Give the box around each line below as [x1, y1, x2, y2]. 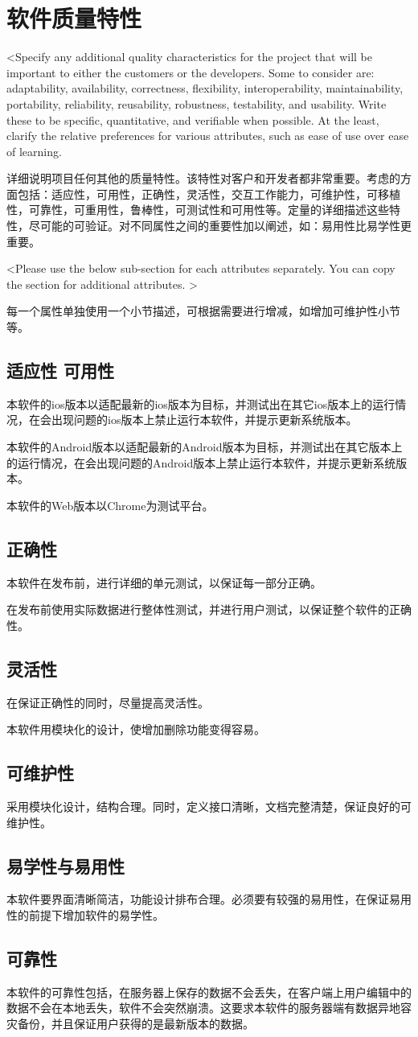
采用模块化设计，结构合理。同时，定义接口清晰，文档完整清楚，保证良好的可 [6, 797, 412, 814]
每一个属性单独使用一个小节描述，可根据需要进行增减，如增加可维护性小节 [6, 302, 400, 319]
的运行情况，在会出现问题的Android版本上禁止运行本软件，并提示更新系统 [6, 454, 396, 471]
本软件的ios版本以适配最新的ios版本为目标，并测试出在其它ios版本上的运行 [6, 395, 395, 412]
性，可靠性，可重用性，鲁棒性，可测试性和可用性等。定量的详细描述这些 [6, 201, 389, 218]
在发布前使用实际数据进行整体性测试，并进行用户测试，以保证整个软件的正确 [6, 601, 412, 618]
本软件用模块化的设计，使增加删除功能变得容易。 [6, 721, 265, 738]
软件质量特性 [6, 2, 142, 35]
